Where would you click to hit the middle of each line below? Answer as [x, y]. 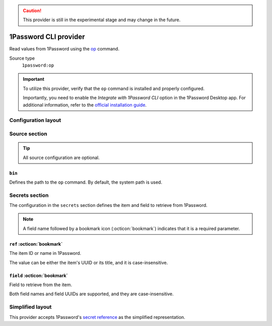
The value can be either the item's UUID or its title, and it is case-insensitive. [89, 262]
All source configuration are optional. [61, 157]
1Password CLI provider [47, 37]
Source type [22, 58]
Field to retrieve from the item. [41, 285]
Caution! [32, 11]
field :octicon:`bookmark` [39, 276]
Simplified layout [30, 307]
